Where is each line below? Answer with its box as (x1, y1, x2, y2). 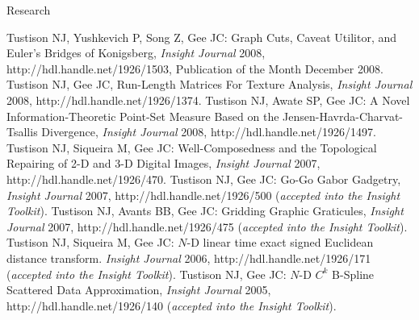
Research (6, 2, 51, 18)
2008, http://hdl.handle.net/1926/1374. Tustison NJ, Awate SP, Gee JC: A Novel (6, 91, 410, 108)
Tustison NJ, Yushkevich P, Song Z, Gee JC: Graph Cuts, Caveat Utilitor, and (6, 28, 397, 45)
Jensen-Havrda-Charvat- (283, 107, 403, 124)
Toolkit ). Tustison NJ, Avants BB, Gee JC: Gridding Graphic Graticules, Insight (6, 202, 404, 219)
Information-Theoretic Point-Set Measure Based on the (6, 107, 279, 124)
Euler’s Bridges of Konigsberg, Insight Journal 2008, (6, 44, 266, 61)
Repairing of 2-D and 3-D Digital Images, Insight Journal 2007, (6, 155, 321, 172)
